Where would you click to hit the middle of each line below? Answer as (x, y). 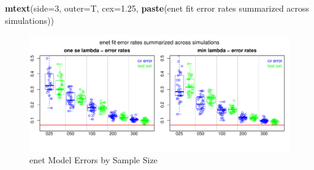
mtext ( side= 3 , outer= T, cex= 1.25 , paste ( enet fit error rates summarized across (157, 8)
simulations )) (29, 20)
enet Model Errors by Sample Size (94, 160)
